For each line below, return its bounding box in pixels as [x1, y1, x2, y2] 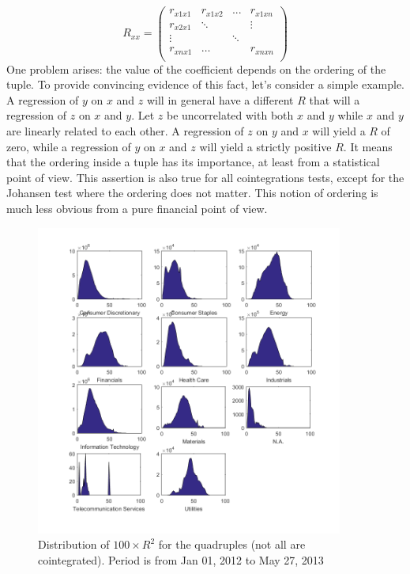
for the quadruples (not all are [158, 536, 306, 553]
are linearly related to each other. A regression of [6, 122, 244, 139]
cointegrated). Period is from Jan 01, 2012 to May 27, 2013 [38, 552, 324, 568]
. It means [343, 138, 393, 154]
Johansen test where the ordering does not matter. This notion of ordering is [6, 184, 378, 201]
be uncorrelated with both [166, 107, 294, 124]
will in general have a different [146, 91, 294, 108]
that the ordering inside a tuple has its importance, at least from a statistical [6, 154, 380, 170]
